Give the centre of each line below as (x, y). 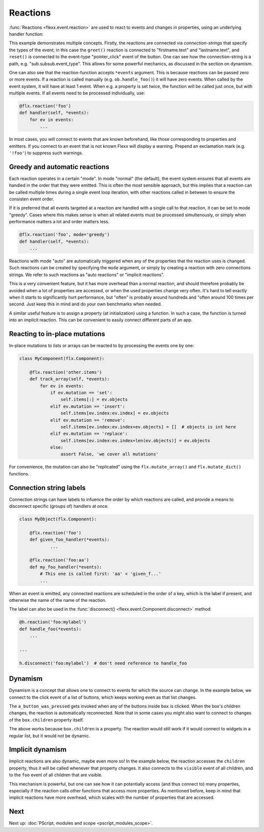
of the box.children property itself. (46, 720)
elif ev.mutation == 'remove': (88, 420)
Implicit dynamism (38, 750)
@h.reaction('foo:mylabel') (53, 622)
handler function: (26, 34)
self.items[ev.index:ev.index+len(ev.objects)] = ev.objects (135, 440)
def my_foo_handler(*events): (66, 567)
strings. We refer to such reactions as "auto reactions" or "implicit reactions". (87, 275)
